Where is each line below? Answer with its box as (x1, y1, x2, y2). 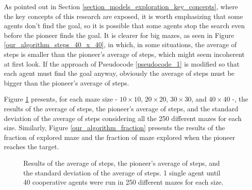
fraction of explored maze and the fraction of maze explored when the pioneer (4, 132, 235, 142)
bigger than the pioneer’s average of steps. (4, 77, 129, 87)
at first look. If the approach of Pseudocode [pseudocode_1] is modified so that (4, 58, 240, 69)
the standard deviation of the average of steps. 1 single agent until (23, 167, 220, 177)
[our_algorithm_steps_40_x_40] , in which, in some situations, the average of (4, 39, 237, 50)
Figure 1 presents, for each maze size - (4, 94, 118, 104)
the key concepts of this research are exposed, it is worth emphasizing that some (4, 11, 243, 21)
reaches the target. (4, 141, 59, 152)
